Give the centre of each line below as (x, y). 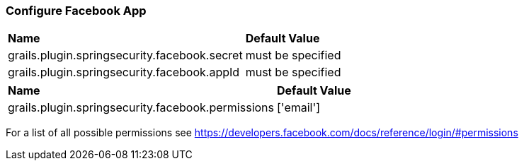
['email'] (299, 108)
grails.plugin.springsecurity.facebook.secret (125, 55)
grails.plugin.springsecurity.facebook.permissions (141, 108)
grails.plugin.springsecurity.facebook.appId (124, 72)
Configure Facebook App (76, 11)
